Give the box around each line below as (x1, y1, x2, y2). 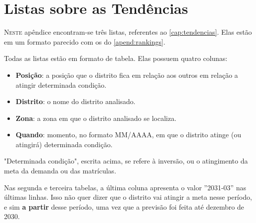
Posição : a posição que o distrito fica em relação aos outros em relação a (15, 69, 238, 80)
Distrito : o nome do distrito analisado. (15, 96, 136, 107)
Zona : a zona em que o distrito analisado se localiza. (15, 112, 177, 123)
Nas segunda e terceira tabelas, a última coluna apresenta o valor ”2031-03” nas (4, 182, 246, 192)
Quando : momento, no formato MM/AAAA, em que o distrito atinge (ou (15, 129, 241, 140)
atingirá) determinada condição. (15, 139, 113, 149)
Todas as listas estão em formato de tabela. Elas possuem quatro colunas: (4, 53, 228, 63)
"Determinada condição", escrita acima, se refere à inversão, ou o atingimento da (4, 156, 248, 166)
